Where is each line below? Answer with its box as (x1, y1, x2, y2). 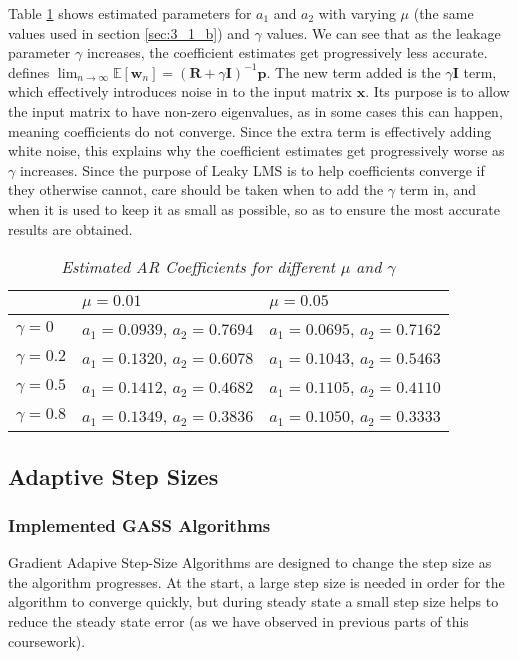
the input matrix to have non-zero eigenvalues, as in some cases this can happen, (8, 100, 503, 121)
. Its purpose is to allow (365, 81, 510, 102)
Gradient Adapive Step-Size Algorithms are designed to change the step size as (8, 552, 492, 573)
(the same (413, 3, 474, 23)
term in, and (399, 179, 476, 200)
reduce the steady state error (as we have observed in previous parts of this (8, 610, 469, 631)
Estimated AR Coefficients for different (61, 255, 335, 279)
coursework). (8, 630, 86, 651)
